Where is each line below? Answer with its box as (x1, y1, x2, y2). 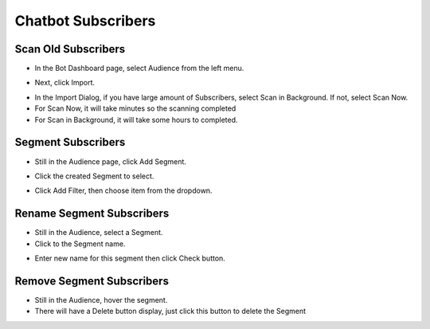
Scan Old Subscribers (14, 42, 126, 56)
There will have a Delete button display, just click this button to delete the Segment (34, 307, 307, 316)
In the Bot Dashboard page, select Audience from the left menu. (34, 64, 244, 73)
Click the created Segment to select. (34, 171, 154, 181)
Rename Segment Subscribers (14, 207, 170, 221)
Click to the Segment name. (34, 239, 126, 249)
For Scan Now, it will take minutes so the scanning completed (34, 104, 236, 113)
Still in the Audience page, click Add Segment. (34, 156, 187, 166)
